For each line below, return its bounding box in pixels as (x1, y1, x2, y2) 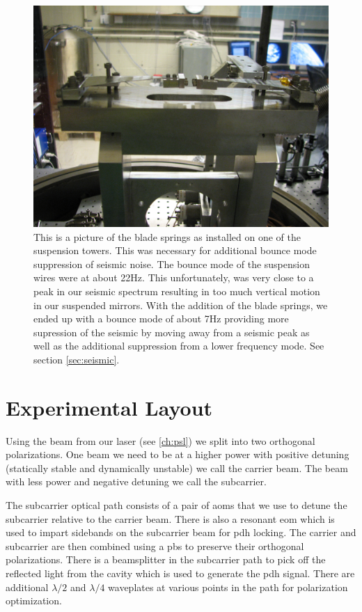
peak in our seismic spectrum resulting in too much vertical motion (33, 283, 320, 298)
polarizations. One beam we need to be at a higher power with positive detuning (6, 447, 349, 462)
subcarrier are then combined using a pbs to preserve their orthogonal (6, 538, 304, 553)
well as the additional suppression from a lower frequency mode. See (33, 338, 324, 353)
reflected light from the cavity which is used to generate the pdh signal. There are (6, 566, 355, 580)
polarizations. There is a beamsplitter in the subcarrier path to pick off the (6, 552, 326, 567)
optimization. (6, 593, 62, 608)
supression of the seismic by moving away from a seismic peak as (33, 324, 310, 339)
